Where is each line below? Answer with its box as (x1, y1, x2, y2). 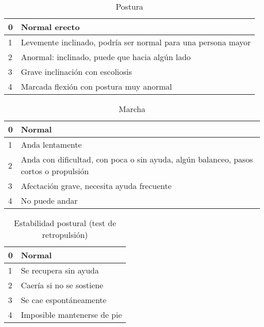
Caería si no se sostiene (21, 279, 104, 291)
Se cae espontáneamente (21, 294, 107, 306)
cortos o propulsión (21, 165, 89, 177)
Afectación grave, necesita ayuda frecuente (21, 180, 172, 192)
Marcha (118, 103, 146, 115)
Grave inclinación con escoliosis (21, 66, 132, 77)
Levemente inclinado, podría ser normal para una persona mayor (21, 36, 251, 48)
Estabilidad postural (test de (14, 217, 116, 229)
